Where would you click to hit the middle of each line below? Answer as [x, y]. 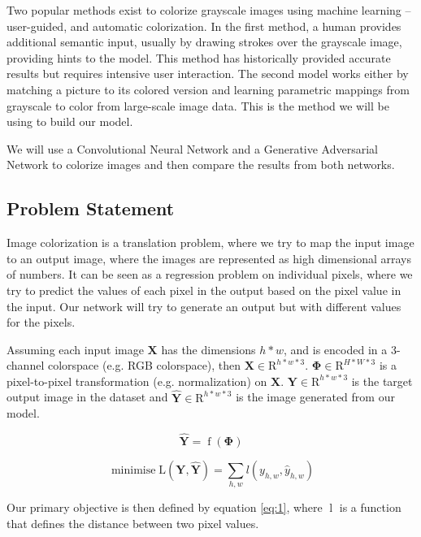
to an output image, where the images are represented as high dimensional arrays [209, 258]
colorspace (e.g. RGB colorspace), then [144, 365]
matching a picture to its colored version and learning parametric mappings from [208, 89]
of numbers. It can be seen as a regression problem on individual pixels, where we [210, 274]
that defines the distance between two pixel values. [133, 524]
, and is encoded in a [335, 349]
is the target [382, 381]
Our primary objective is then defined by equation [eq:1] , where [165, 507]
